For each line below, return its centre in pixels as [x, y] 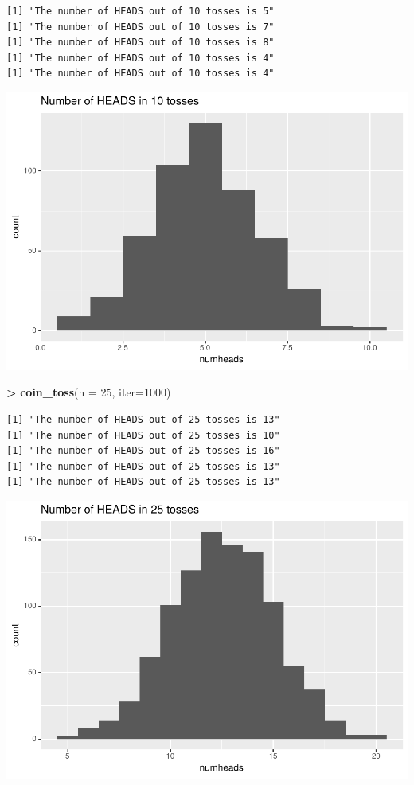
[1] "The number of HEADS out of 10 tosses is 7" [141, 27]
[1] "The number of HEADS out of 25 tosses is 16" [143, 451]
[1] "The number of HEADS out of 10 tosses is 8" [141, 43]
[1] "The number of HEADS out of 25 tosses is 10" [143, 435]
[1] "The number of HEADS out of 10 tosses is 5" [141, 11]
